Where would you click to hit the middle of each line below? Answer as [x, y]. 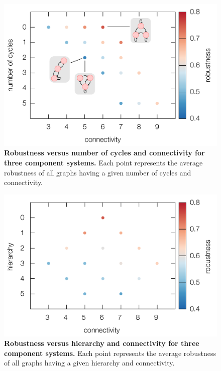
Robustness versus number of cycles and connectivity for [104, 153]
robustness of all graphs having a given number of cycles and [98, 172]
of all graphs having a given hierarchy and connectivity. [89, 363]
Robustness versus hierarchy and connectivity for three [102, 343]
